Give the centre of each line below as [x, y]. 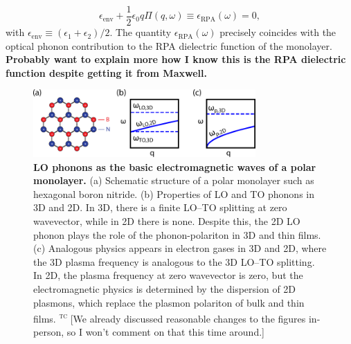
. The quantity [141, 32]
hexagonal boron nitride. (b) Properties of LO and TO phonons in [174, 193]
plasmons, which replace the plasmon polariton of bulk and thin [169, 302]
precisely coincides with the [278, 32]
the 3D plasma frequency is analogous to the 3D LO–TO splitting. [174, 261]
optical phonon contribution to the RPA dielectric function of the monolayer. [169, 45]
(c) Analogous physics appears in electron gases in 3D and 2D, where [180, 248]
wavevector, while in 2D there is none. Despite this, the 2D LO [167, 221]
